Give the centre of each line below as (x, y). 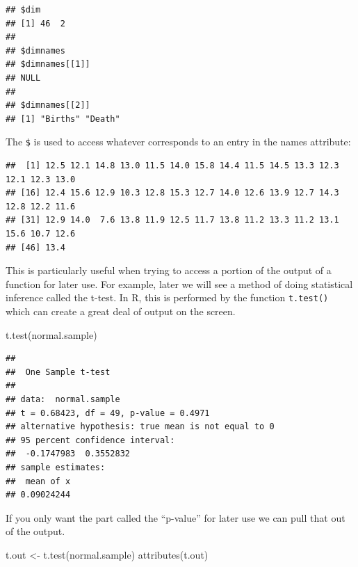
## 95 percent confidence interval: (90, 440)
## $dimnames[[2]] (48, 105)
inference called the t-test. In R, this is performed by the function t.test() (167, 297)
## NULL (23, 78)
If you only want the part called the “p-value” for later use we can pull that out (176, 517)
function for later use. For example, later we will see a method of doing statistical (179, 283)
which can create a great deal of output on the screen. (121, 311)
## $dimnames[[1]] (48, 64)
